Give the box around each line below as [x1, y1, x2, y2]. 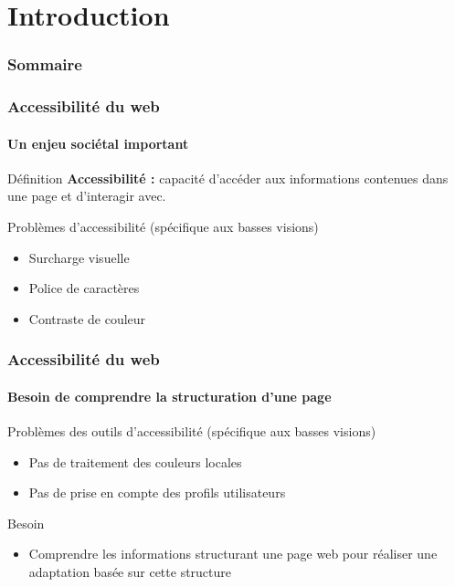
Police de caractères [28, 278, 140, 298]
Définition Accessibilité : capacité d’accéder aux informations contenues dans [7, 168, 449, 187]
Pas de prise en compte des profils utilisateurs [28, 483, 286, 502]
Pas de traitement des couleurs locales [28, 452, 242, 471]
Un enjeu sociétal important [7, 133, 189, 152]
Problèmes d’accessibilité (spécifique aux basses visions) [7, 217, 319, 236]
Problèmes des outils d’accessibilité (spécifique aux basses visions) [7, 422, 376, 441]
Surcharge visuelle [28, 247, 130, 267]
